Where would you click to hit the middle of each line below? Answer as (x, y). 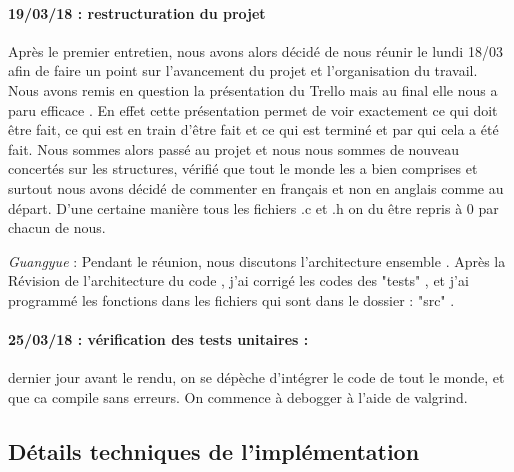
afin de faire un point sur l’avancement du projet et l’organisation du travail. (243, 70)
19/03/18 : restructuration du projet (137, 12)
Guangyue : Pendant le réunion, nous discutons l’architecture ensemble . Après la (257, 260)
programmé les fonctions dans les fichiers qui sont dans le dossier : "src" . (231, 299)
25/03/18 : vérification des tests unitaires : (158, 339)
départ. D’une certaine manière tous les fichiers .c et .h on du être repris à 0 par (253, 207)
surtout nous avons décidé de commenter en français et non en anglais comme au (256, 187)
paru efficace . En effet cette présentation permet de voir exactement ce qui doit (253, 109)
